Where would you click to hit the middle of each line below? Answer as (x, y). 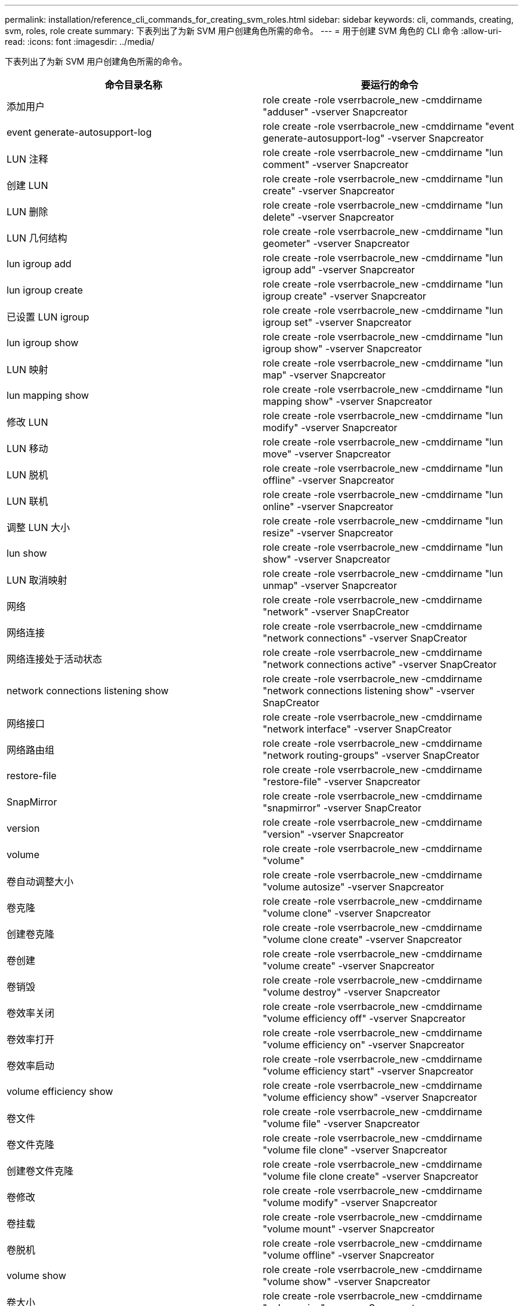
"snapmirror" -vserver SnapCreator (342, 808)
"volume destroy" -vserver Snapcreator (352, 992)
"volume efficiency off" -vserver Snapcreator (364, 1018)
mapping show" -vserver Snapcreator (347, 401)
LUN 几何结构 (37, 238)
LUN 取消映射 (37, 580)
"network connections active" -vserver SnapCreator (380, 664)
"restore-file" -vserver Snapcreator (342, 782)
